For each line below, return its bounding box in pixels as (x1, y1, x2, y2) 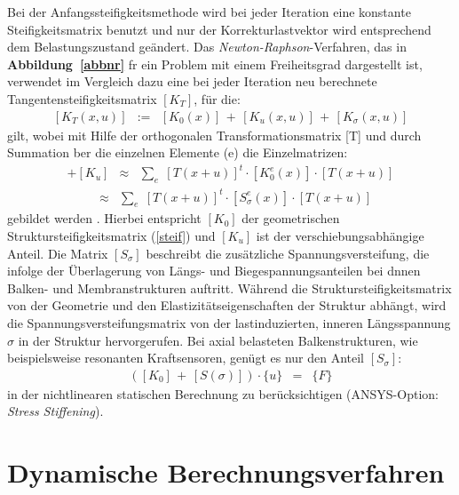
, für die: (194, 89, 241, 108)
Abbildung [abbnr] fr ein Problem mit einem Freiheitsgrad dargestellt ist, (7, 54, 423, 73)
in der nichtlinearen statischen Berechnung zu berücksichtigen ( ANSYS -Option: (7, 384, 439, 403)
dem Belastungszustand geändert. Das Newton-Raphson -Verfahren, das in (7, 37, 407, 56)
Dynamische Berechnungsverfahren (7, 454, 445, 491)
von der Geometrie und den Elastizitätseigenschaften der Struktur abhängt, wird (7, 296, 447, 315)
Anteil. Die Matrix (7, 244, 108, 262)
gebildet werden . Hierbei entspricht (7, 209, 202, 228)
